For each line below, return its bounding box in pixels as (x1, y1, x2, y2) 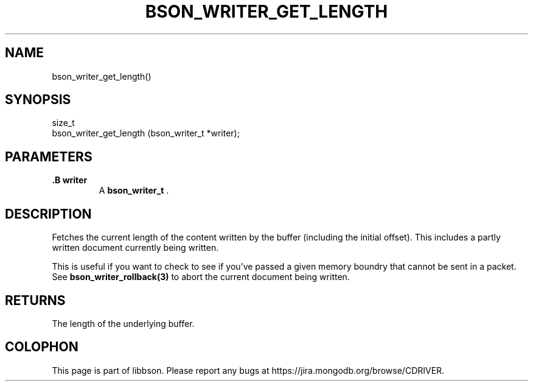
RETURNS (5, 292, 66, 308)
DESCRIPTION (5, 206, 92, 222)
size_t (52, 118, 75, 128)
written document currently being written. (52, 242, 219, 253)
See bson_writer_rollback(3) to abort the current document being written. (52, 272, 350, 282)
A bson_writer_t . (99, 185, 169, 196)
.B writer (52, 175, 88, 186)
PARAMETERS (5, 149, 92, 164)
